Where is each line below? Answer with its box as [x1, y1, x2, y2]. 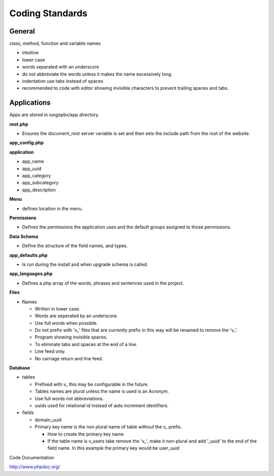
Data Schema [9, 233, 39, 240]
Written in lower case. [35, 305, 81, 312]
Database [9, 365, 30, 371]
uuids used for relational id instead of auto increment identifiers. [35, 402, 169, 409]
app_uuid [22, 165, 42, 172]
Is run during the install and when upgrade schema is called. [22, 261, 148, 267]
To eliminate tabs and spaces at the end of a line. [35, 341, 138, 347]
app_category [22, 173, 51, 179]
